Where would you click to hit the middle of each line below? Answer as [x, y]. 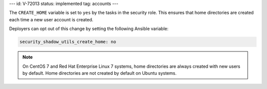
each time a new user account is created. [51, 19]
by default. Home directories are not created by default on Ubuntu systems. [99, 73]
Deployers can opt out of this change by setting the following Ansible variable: [89, 29]
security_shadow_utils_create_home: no [68, 42]
